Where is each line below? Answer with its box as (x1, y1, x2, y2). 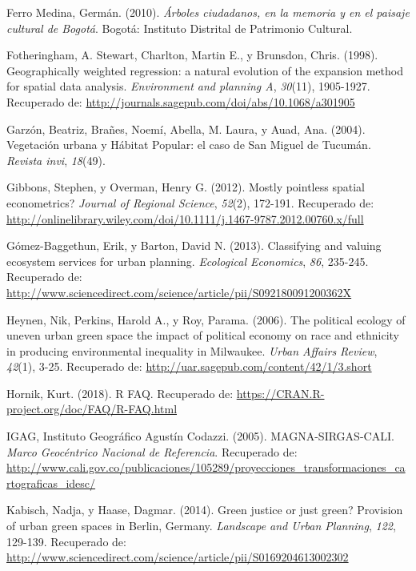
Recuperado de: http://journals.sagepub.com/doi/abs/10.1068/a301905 (6, 93, 355, 110)
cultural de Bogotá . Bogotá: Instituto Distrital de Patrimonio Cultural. (6, 19, 353, 36)
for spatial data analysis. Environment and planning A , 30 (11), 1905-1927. (6, 78, 370, 94)
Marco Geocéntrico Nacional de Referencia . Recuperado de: (6, 443, 298, 460)
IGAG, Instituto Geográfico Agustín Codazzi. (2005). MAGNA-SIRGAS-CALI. (6, 428, 394, 444)
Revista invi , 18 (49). (6, 151, 106, 168)
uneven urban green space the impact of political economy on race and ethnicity (6, 327, 399, 344)
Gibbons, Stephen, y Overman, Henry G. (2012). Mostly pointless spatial (6, 179, 365, 195)
